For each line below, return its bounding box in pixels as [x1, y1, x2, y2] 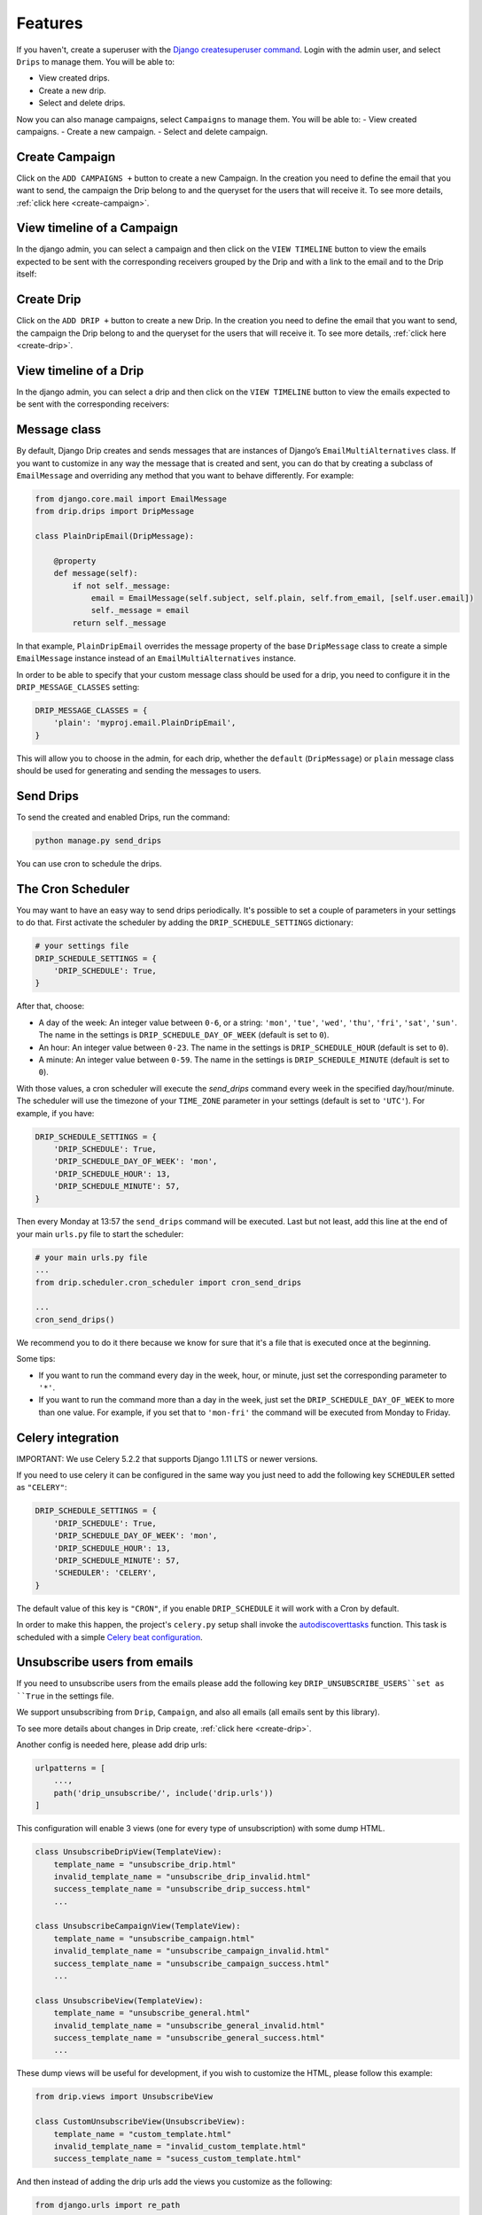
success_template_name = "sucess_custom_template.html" [53, 2154, 302, 2164]
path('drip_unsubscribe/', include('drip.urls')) [53, 1788, 274, 1798]
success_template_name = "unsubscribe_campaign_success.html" [53, 1958, 330, 1969]
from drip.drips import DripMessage [35, 506, 195, 517]
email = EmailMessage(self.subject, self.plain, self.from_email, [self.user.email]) [90, 594, 474, 603]
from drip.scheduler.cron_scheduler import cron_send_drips [35, 1277, 302, 1287]
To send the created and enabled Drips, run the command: [16, 812, 230, 823]
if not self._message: [72, 580, 172, 591]
